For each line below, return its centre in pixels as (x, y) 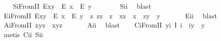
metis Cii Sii (23, 34)
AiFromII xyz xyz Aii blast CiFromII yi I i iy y (104, 25)
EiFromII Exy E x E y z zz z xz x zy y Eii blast (110, 15)
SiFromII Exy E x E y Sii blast (82, 6)
